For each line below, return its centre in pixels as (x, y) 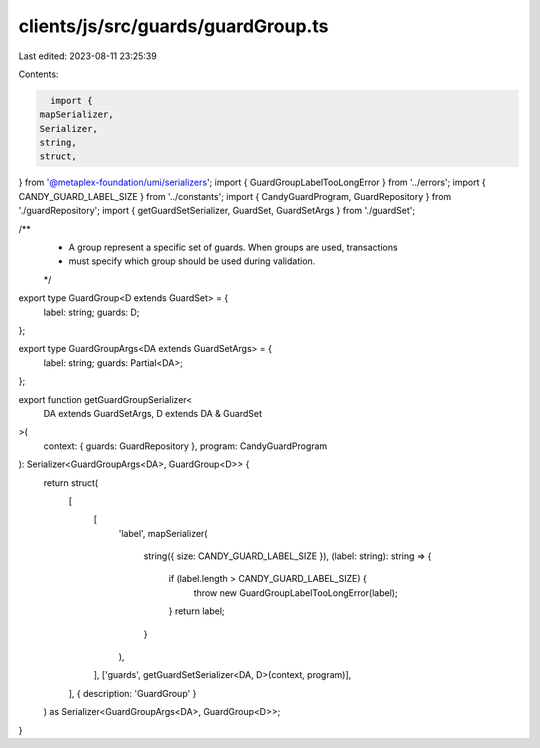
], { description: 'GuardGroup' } (132, 693)
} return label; (196, 611)
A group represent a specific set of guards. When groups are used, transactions (233, 247)
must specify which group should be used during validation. (192, 261)
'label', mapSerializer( (163, 533)
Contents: (38, 74)
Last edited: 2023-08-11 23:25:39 (87, 56)
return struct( (71, 482)
